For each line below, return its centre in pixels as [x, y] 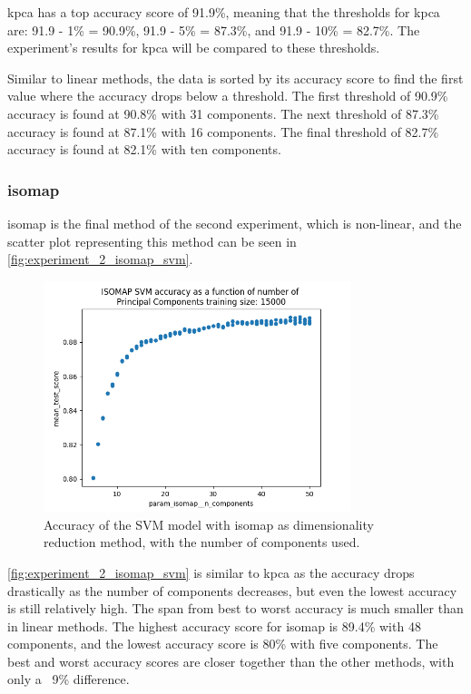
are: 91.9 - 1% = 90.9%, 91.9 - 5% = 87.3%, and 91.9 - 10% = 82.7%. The [214, 29]
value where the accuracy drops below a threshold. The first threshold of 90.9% [228, 96]
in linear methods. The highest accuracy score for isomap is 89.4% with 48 [214, 626]
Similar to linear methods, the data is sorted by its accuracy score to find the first [235, 78]
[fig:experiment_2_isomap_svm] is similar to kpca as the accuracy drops [211, 572]
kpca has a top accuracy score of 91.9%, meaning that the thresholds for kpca [224, 12]
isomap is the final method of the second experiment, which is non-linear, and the [235, 223]
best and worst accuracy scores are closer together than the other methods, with [231, 661]
